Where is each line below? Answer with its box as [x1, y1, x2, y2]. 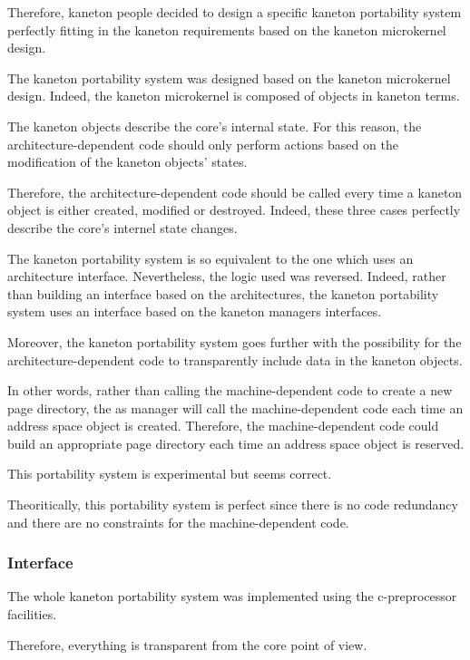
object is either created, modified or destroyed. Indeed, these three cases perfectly [7, 200, 461, 219]
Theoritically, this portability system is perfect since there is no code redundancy [7, 495, 458, 514]
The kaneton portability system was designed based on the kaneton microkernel [7, 68, 451, 87]
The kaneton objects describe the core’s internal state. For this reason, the [7, 116, 422, 135]
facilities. [7, 605, 57, 624]
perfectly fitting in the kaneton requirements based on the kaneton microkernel [7, 20, 446, 39]
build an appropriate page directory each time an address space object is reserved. [7, 433, 465, 452]
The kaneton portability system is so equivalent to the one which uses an [7, 248, 414, 267]
